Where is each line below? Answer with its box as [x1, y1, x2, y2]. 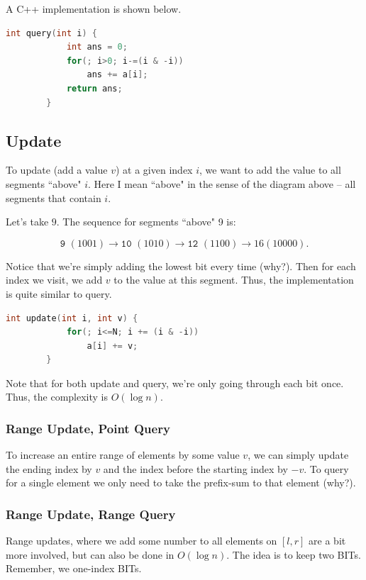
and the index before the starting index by [103, 461, 288, 476]
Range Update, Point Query [6, 420, 170, 437]
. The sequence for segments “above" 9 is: [56, 214, 236, 229]
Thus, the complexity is [6, 389, 109, 404]
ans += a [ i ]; [87, 69, 148, 80]
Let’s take [6, 214, 49, 229]
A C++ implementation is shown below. [6, 1, 182, 16]
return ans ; [66, 83, 123, 94]
